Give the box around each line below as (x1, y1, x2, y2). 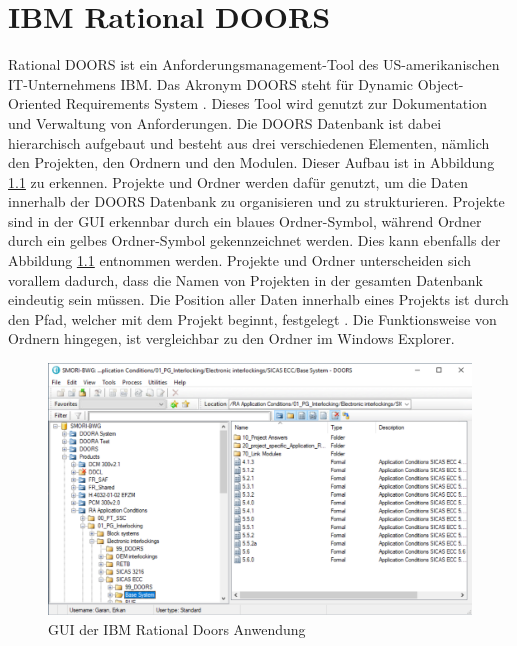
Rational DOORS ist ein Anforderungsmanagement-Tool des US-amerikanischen (8, 54, 500, 75)
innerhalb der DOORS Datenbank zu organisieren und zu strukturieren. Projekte (8, 191, 505, 212)
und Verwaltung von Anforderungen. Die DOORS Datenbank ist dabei (8, 112, 442, 133)
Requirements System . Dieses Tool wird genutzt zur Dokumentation (65, 93, 487, 114)
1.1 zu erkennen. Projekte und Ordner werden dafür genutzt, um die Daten (8, 171, 468, 192)
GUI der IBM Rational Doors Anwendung (48, 618, 306, 639)
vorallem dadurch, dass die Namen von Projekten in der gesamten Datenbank (8, 269, 483, 290)
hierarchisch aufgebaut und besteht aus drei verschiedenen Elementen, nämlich (8, 132, 490, 153)
